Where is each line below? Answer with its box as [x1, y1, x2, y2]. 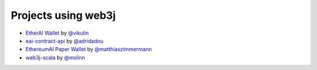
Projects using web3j [11, 9, 116, 22]
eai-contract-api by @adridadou [25, 37, 104, 44]
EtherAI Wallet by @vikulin [25, 29, 89, 36]
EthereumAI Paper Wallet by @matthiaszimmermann [25, 46, 152, 53]
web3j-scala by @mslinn [25, 54, 85, 61]
